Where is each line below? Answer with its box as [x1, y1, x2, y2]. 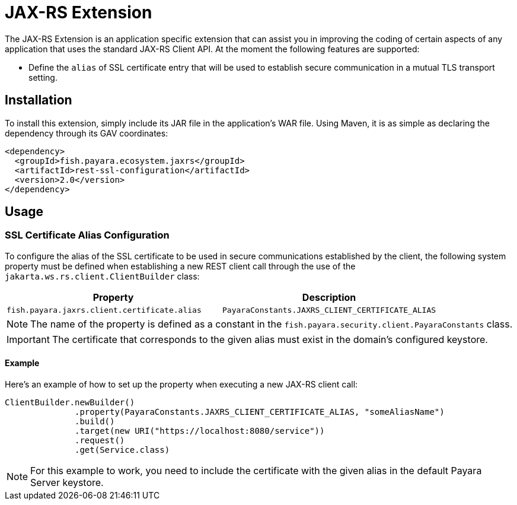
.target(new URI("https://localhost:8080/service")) [75, 426, 325, 436]
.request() [75, 436, 125, 446]
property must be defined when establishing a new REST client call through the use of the [5, 261, 356, 271]
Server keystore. [30, 477, 104, 489]
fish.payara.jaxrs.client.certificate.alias [7, 305, 202, 315]
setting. [28, 72, 58, 82]
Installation [5, 93, 72, 108]
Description [302, 291, 356, 303]
